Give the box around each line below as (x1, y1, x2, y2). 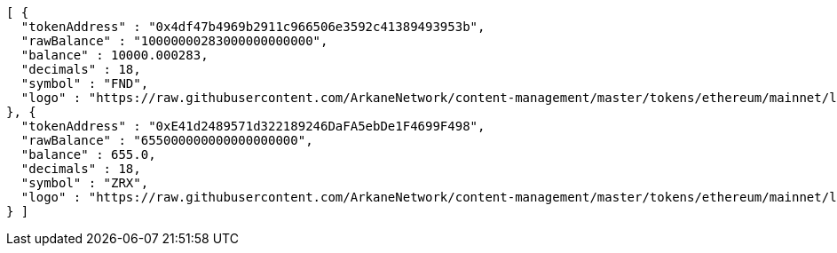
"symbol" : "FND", (20, 76, 149, 91)
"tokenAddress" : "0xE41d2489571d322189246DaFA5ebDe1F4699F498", (20, 119, 486, 133)
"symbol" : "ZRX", (20, 176, 149, 190)
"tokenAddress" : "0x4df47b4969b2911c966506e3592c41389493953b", (20, 20, 486, 34)
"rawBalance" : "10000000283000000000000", (20, 34, 328, 48)
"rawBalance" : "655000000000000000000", (20, 133, 313, 147)
